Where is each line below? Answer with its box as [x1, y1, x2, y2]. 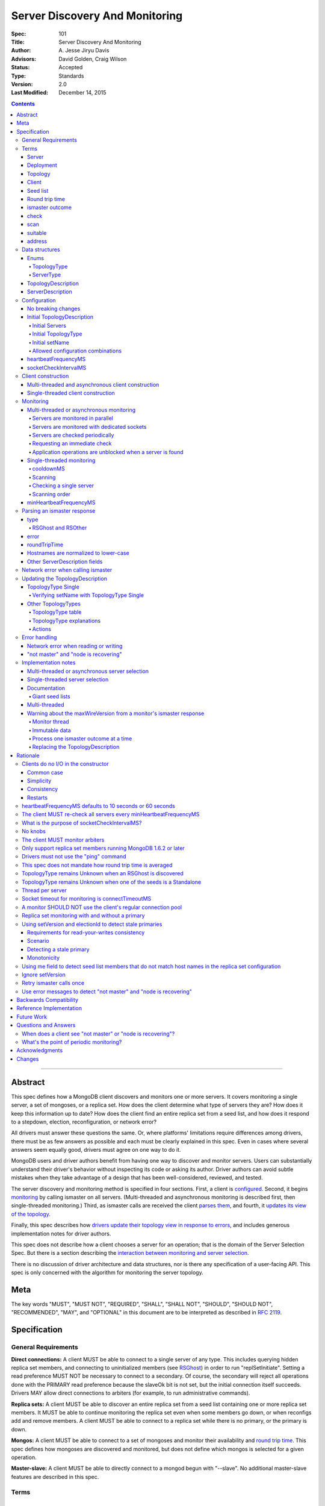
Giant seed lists [32, 693, 70, 700]
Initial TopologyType [32, 330, 82, 337]
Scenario [27, 937, 49, 945]
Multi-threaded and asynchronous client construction [27, 381, 159, 388]
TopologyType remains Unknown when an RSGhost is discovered [22, 870, 184, 877]
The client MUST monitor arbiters [22, 836, 105, 843]
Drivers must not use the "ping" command [22, 853, 126, 860]
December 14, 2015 [58, 89, 107, 96]
